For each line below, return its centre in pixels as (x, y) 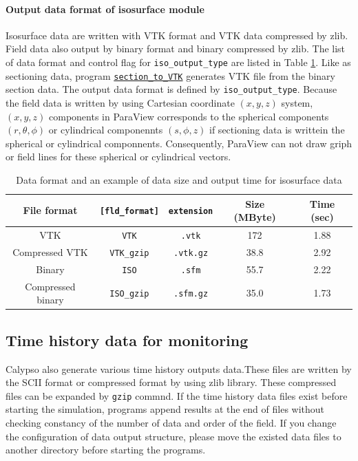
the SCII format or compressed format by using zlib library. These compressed (171, 382)
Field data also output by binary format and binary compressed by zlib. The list (176, 49)
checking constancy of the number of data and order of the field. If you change (171, 422)
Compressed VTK (50, 251)
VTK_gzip (129, 253)
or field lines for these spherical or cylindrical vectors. (118, 157)
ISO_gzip (129, 294)
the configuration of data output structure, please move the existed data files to (173, 436)
